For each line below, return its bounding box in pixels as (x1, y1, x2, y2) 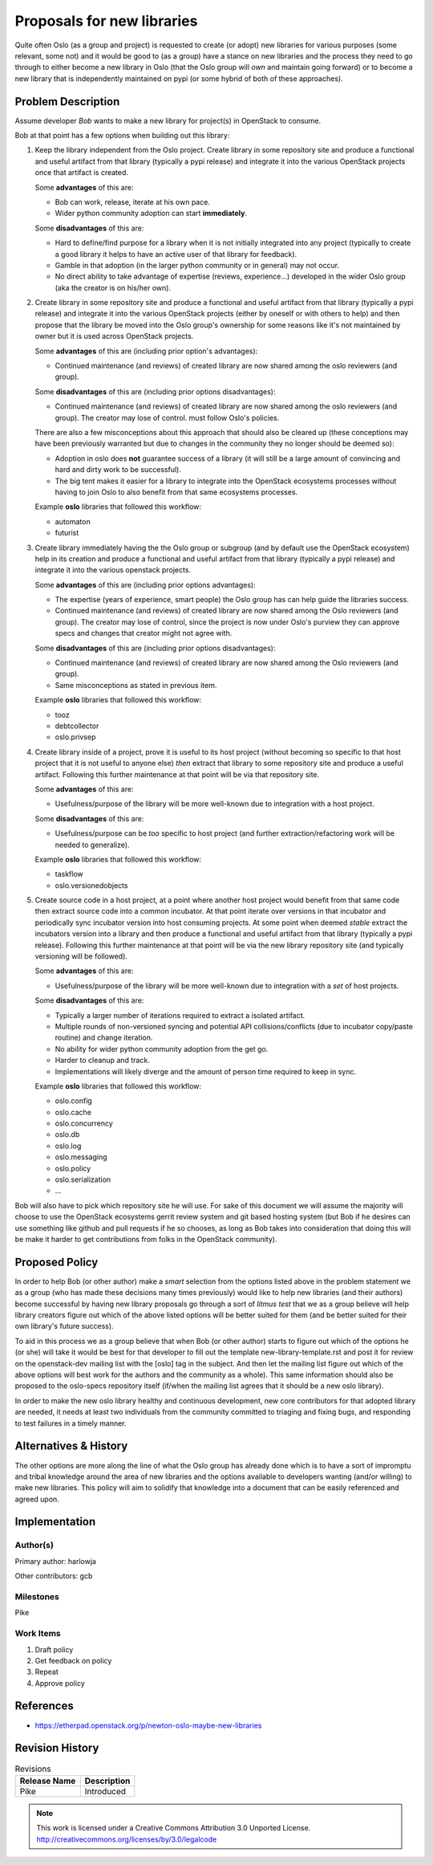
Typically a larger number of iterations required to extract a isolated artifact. (55, 1010, 306, 1020)
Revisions (14, 1763, 51, 1774)
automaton (55, 516, 91, 526)
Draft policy (34, 1644, 74, 1654)
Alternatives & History (14, 1439, 128, 1453)
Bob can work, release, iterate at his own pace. (55, 197, 210, 206)
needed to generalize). (55, 840, 130, 849)
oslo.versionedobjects (55, 880, 128, 890)
